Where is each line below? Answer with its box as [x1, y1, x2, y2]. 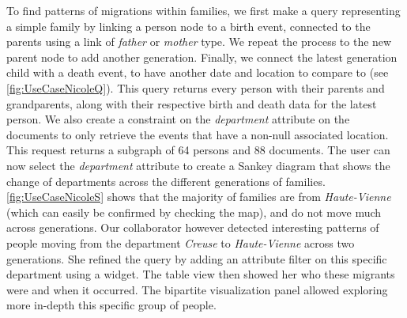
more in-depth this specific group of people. [6, 297, 217, 313]
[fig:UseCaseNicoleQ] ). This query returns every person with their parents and [6, 79, 385, 96]
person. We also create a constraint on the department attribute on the [6, 111, 350, 127]
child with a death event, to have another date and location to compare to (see [6, 64, 389, 81]
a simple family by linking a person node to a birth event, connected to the [6, 17, 371, 34]
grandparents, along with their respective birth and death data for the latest [6, 95, 377, 112]
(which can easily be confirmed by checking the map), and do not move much [6, 203, 382, 220]
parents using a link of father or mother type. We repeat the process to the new [6, 33, 392, 50]
